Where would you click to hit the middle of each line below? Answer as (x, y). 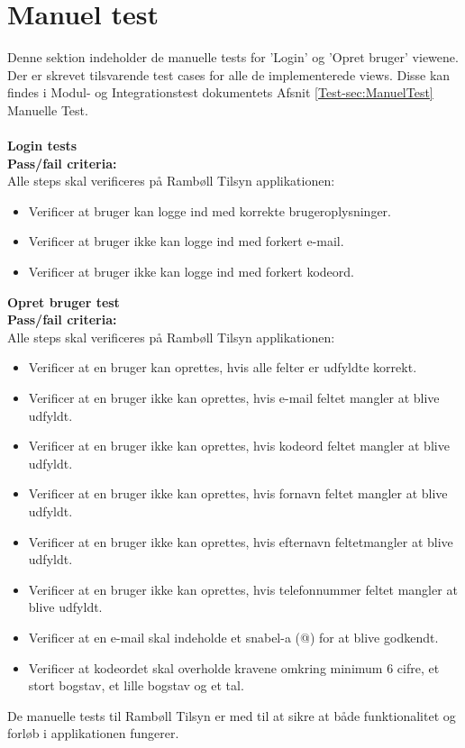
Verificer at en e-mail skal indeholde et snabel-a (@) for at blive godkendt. (233, 637)
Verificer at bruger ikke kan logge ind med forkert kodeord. (191, 272)
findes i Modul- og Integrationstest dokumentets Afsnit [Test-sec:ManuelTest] (220, 92)
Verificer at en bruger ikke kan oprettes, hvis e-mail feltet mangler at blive (234, 398)
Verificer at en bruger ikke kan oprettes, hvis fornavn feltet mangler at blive (238, 493)
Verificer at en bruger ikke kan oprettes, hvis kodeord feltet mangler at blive (239, 446)
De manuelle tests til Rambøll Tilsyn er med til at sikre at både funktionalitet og (232, 715)
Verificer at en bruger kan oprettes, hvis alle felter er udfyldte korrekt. (223, 367)
